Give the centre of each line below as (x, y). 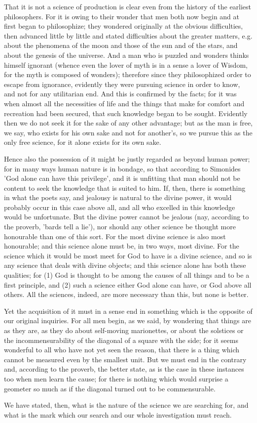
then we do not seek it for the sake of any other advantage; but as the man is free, (128, 123)
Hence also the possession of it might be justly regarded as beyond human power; (127, 158)
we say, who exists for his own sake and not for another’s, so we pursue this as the (128, 132)
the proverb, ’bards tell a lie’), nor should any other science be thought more (120, 227)
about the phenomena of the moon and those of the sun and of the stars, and (121, 45)
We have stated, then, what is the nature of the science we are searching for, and (126, 405)
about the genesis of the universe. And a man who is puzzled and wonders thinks (127, 55)
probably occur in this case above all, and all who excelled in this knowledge (120, 207)
